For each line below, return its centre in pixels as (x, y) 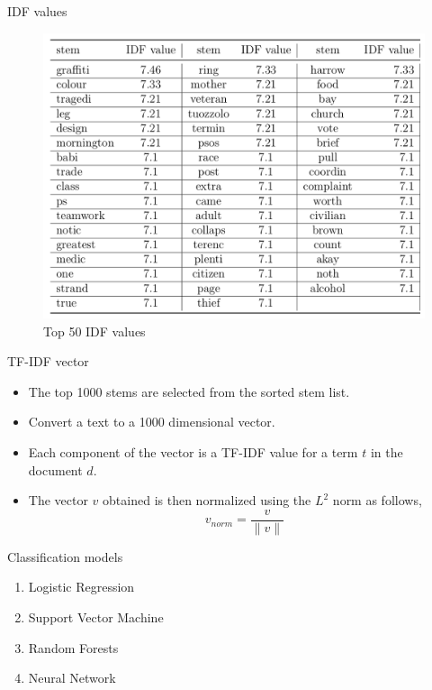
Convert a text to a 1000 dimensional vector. (152, 422)
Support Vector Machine (96, 616)
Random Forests (73, 647)
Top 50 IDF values (94, 331)
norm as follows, (377, 500)
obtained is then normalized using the (207, 500)
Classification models (65, 556)
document (55, 469)
